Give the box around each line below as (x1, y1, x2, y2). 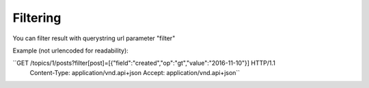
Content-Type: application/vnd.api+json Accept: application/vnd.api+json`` (29, 68, 241, 76)
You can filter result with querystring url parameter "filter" (12, 34, 176, 42)
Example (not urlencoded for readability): (12, 46, 129, 55)
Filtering (12, 10, 61, 25)
